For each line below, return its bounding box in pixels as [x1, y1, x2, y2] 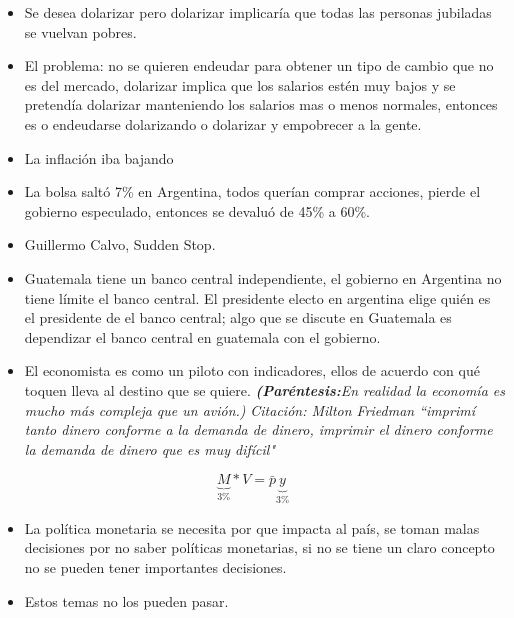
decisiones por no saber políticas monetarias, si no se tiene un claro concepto [24, 537, 495, 558]
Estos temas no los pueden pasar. [24, 590, 229, 611]
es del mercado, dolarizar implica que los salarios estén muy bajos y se [24, 74, 456, 95]
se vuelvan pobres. [24, 21, 137, 42]
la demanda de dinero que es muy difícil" [24, 438, 276, 459]
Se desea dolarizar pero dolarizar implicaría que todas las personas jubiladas [24, 2, 492, 22]
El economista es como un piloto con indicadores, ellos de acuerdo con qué [24, 360, 480, 381]
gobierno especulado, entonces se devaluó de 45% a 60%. [24, 200, 370, 221]
